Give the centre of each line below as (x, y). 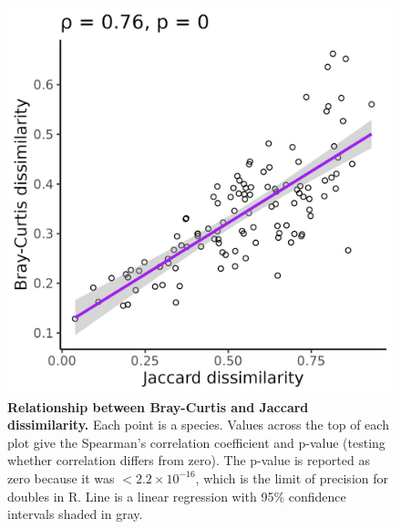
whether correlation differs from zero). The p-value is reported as (189, 460)
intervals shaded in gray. (75, 514)
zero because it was (61, 477)
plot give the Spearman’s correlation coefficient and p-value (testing (196, 442)
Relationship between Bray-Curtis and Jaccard (158, 406)
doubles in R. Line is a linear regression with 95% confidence (177, 496)
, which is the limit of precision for (292, 477)
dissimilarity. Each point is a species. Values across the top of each (198, 425)
